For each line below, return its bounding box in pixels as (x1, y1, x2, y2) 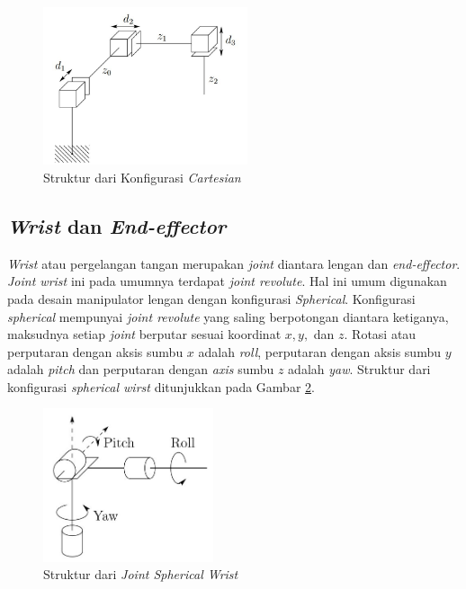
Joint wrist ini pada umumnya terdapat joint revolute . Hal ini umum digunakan (7, 272, 447, 290)
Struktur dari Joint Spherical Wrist (43, 565, 238, 584)
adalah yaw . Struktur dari (288, 360, 431, 379)
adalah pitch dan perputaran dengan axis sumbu (7, 360, 274, 379)
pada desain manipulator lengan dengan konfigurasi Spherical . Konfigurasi (7, 289, 416, 308)
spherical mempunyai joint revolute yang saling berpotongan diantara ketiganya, (7, 307, 449, 326)
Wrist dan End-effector (7, 211, 227, 239)
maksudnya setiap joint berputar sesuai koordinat (7, 325, 282, 344)
